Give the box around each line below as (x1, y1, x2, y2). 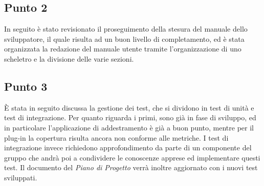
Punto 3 (4, 78, 48, 94)
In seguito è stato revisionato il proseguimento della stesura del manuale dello (4, 23, 248, 34)
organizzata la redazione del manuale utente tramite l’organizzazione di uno (4, 43, 241, 54)
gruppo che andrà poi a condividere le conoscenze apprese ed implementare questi (4, 152, 260, 163)
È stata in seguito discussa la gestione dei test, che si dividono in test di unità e (4, 102, 254, 113)
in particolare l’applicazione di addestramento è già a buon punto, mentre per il (4, 122, 254, 132)
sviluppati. (4, 172, 37, 182)
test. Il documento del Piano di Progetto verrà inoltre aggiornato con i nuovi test (4, 162, 258, 173)
